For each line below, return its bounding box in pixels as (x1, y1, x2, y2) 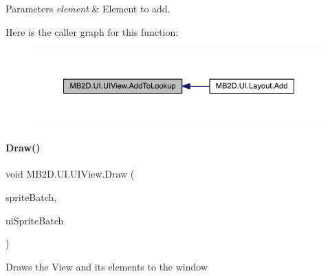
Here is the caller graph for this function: (5, 24, 179, 39)
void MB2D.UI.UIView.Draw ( (5, 167, 135, 181)
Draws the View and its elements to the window (5, 259, 208, 273)
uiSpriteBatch (5, 213, 64, 227)
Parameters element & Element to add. (5, 1, 170, 15)
